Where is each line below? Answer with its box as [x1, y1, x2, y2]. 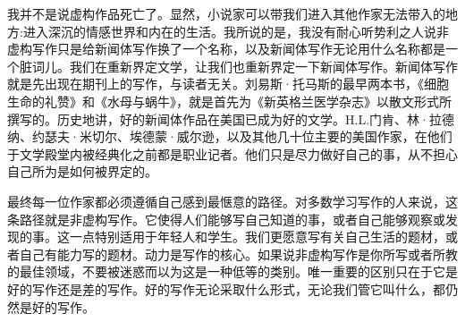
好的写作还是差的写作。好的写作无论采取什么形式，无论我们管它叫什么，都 [7, 279, 445, 298]
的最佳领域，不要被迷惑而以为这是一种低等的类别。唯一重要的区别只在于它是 [7, 262, 458, 281]
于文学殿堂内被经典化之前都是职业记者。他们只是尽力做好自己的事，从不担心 [7, 144, 458, 163]
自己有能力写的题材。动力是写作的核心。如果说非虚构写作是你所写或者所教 [19, 244, 458, 263]
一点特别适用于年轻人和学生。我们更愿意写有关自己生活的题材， [69, 227, 445, 246]
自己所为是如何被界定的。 [7, 162, 157, 181]
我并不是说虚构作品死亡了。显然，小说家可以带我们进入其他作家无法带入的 [7, 4, 445, 22]
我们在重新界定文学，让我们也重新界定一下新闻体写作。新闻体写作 [69, 56, 458, 75]
